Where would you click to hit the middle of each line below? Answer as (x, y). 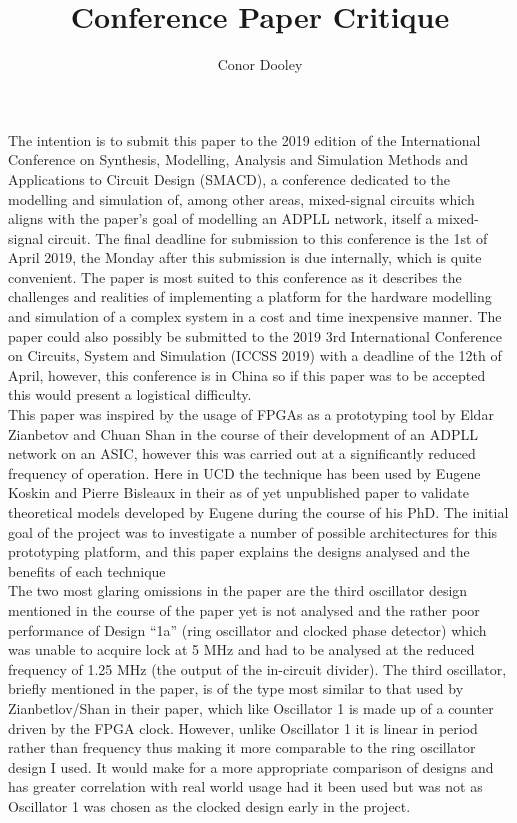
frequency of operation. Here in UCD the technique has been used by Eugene (244, 472)
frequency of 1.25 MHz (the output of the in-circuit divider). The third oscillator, (257, 668)
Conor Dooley (260, 64)
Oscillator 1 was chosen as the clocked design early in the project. (209, 805)
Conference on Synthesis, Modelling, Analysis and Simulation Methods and (238, 159)
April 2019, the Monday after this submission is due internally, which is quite (245, 257)
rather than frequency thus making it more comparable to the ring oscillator (242, 747)
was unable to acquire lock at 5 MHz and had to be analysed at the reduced (241, 649)
